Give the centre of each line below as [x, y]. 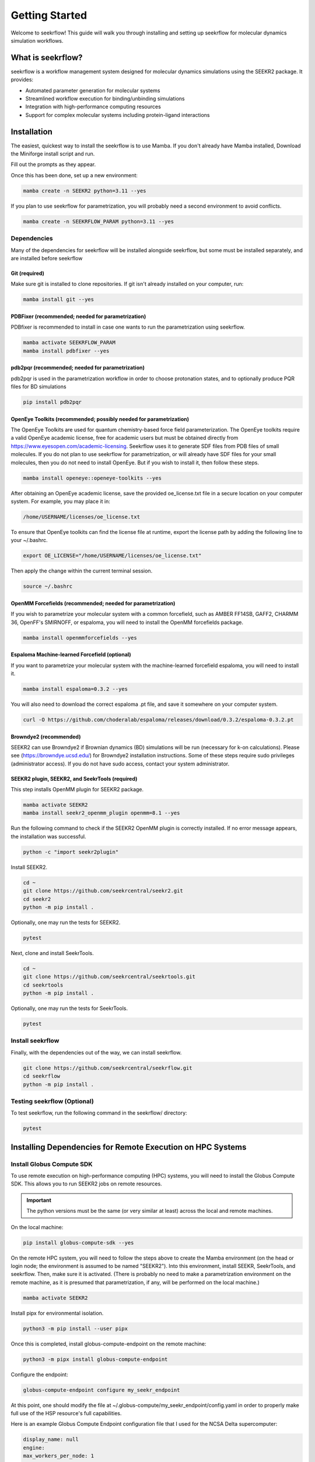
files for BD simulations [38, 387]
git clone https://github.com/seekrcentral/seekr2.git [103, 891]
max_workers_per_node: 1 [59, 1456]
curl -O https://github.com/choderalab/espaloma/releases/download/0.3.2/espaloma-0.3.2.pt [158, 720]
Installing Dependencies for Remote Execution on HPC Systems [129, 1147]
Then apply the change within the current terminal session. [82, 571]
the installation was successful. [48, 836]
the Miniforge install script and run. [53, 154]
